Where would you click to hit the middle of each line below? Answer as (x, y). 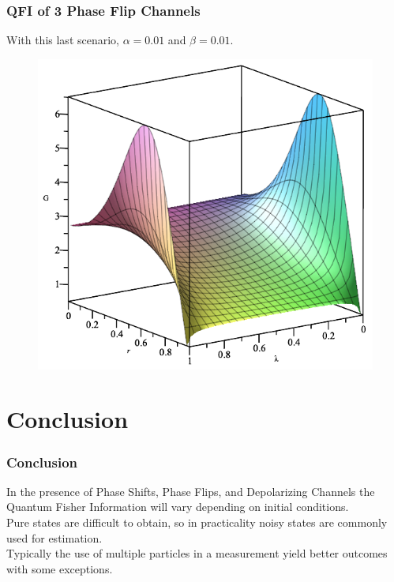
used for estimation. (54, 537)
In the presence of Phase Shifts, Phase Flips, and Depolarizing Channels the (191, 491)
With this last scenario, (63, 40)
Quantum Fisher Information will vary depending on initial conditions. (178, 507)
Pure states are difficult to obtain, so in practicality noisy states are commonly (197, 522)
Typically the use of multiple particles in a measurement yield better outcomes (197, 553)
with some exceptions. (60, 568)
